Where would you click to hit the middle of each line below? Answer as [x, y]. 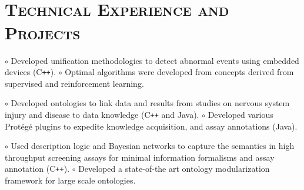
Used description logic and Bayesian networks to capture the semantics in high [153, 146]
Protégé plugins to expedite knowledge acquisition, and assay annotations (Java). [151, 126]
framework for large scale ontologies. [70, 180]
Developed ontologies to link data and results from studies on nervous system [150, 103]
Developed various [240, 114]
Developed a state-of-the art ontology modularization [174, 169]
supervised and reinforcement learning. [74, 83]
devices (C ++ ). [31, 72]
